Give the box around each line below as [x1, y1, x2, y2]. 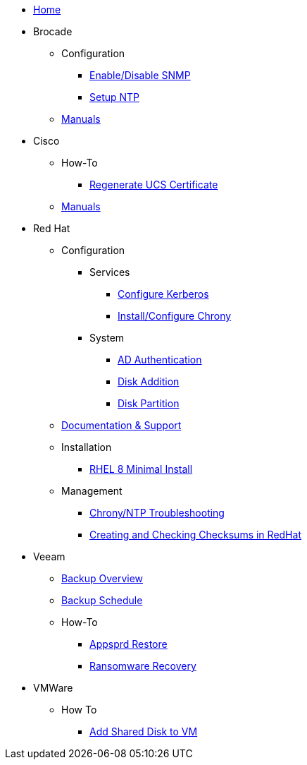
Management [61, 485, 123, 497]
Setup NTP [89, 91, 140, 103]
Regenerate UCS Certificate [89, 179, 218, 191]
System [89, 332, 125, 344]
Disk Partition [118, 397, 180, 409]
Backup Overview [61, 572, 144, 584]
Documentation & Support [61, 419, 182, 431]
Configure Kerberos [118, 288, 209, 300]
